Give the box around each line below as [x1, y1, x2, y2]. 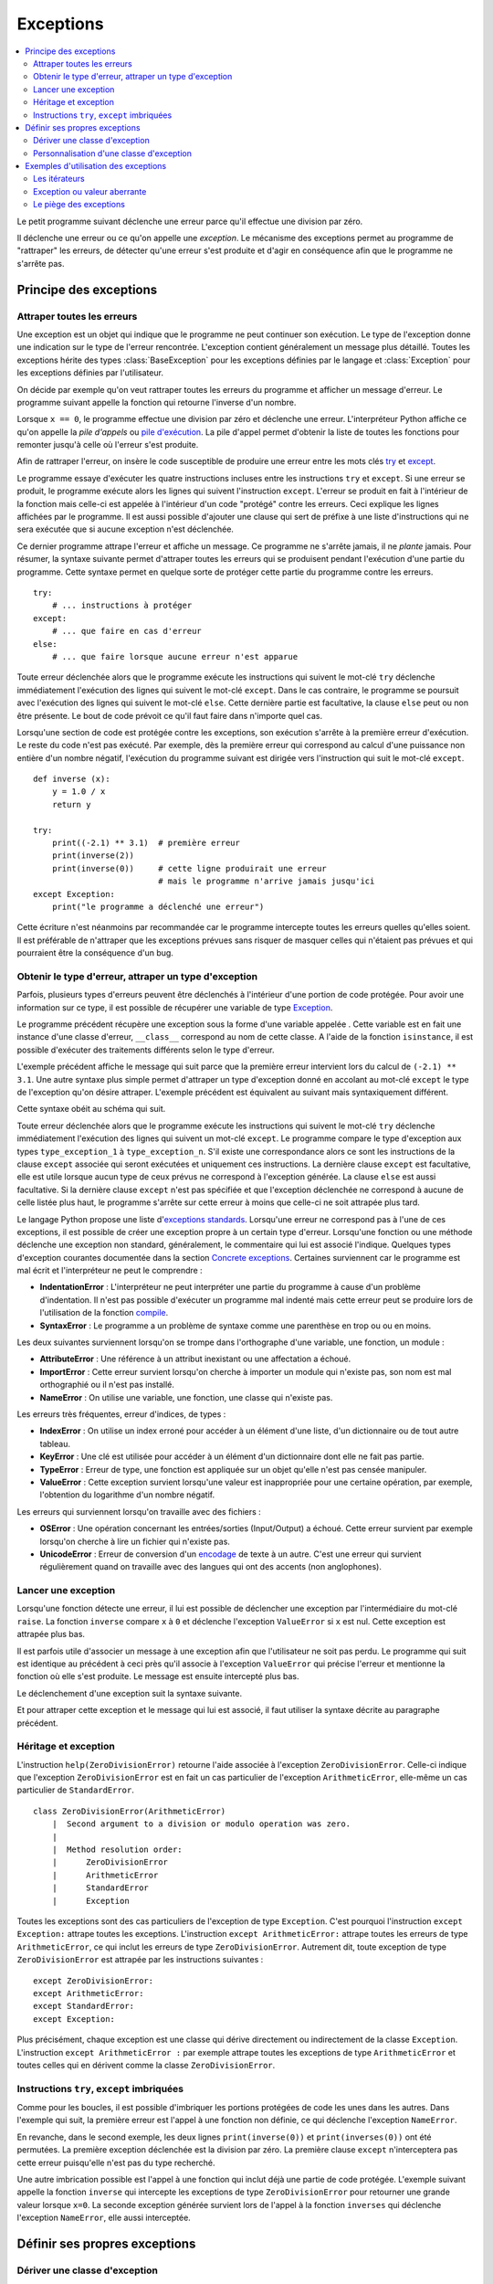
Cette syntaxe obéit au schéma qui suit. [16, 1104, 166, 1115]
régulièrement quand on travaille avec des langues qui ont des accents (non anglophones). [39, 1561, 383, 1572]
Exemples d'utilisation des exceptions [25, 161, 167, 172]
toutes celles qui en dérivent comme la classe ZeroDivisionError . [16, 2059, 276, 2070]
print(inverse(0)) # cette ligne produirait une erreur [51, 863, 328, 873]
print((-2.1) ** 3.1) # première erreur [51, 838, 241, 849]
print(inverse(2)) [51, 851, 135, 861]
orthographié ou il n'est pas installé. [39, 1380, 175, 1390]
